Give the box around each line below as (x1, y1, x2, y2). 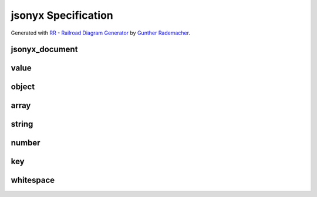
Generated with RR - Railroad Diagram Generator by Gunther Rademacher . (11, 29, 191, 36)
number (11, 138, 41, 148)
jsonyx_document (11, 45, 78, 55)
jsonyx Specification (11, 9, 114, 22)
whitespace (11, 175, 55, 185)
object (11, 82, 35, 92)
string (11, 119, 33, 129)
